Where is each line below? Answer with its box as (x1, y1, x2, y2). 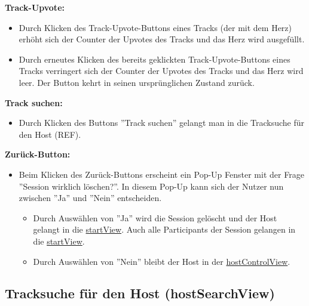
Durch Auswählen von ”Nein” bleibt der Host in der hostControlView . (33, 255, 290, 267)
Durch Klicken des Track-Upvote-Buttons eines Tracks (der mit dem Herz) (19, 21, 292, 33)
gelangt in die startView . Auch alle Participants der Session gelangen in (33, 223, 296, 236)
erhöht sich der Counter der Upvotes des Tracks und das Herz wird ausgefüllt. (19, 33, 305, 45)
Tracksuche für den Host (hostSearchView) (5, 284, 275, 302)
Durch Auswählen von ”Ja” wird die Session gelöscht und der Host (33, 211, 277, 224)
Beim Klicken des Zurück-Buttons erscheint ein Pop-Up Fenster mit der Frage (19, 168, 304, 180)
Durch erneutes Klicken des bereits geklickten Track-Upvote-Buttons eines (19, 52, 290, 65)
